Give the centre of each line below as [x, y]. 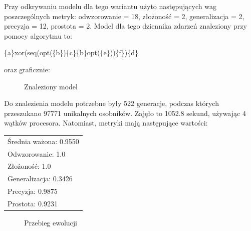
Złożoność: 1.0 [29, 166]
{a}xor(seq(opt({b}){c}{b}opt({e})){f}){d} [71, 52]
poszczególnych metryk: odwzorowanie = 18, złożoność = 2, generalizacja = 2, [124, 16]
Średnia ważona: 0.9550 [43, 141]
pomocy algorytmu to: [38, 35]
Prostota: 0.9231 [33, 203]
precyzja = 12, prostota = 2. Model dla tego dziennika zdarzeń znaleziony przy [125, 26]
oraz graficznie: [27, 69]
